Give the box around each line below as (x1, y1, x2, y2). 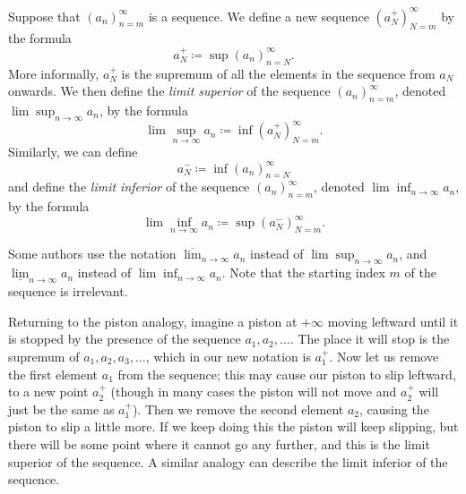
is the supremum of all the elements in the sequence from (121, 64, 436, 82)
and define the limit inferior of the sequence (8, 177, 250, 196)
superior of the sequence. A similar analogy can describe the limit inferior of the (8, 452, 448, 471)
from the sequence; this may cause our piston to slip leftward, (117, 364, 456, 383)
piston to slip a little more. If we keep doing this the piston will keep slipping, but (8, 417, 459, 436)
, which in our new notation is (145, 347, 311, 365)
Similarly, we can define (8, 142, 138, 161)
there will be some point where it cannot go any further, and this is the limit (8, 434, 430, 453)
